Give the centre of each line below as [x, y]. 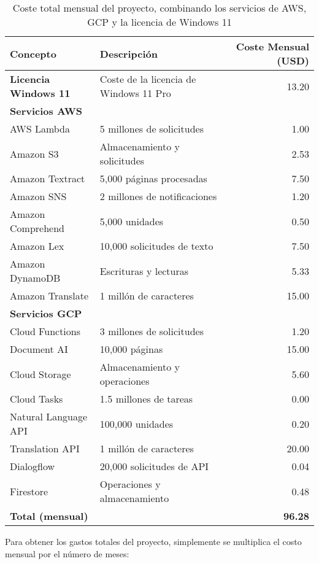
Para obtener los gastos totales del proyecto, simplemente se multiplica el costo [153, 541]
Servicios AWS [46, 111]
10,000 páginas [131, 349]
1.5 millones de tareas [146, 399]
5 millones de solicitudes [152, 129]
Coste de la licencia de [148, 79]
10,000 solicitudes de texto [156, 246]
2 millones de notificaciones [158, 196]
